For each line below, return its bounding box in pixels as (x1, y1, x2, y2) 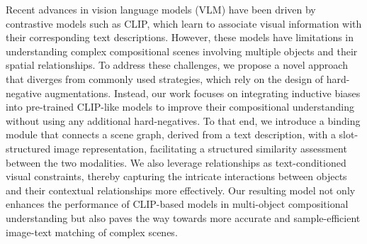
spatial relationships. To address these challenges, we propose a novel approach (6, 57, 348, 72)
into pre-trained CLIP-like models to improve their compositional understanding (6, 99, 355, 114)
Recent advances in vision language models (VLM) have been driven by (6, 2, 316, 16)
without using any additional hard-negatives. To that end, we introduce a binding (6, 113, 361, 128)
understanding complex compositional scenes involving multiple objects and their (6, 43, 358, 58)
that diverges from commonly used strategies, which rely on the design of (6, 71, 324, 86)
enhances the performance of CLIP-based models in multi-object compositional (6, 196, 349, 211)
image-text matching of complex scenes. (6, 224, 178, 239)
